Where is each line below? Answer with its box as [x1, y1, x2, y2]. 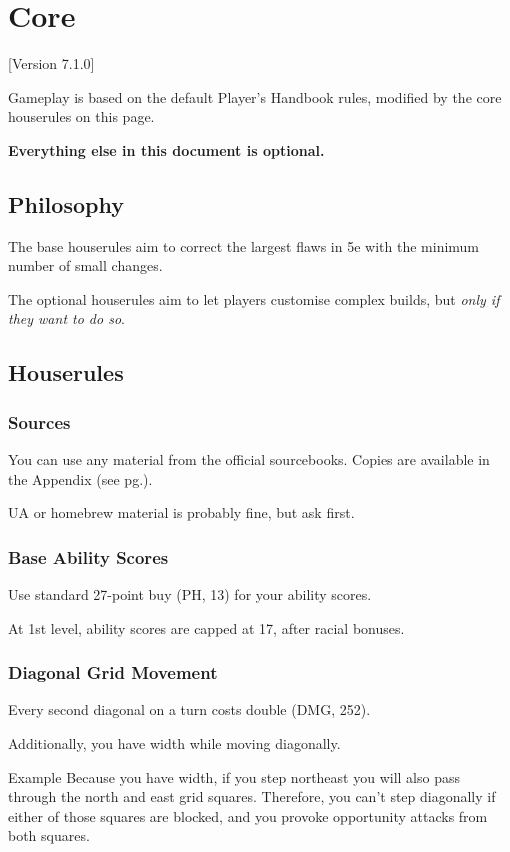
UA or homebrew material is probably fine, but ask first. [8, 502, 355, 523]
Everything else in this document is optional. [8, 139, 325, 160]
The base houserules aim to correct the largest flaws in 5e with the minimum [8, 235, 480, 256]
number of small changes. [8, 255, 163, 276]
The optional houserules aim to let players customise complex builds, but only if [8, 288, 500, 309]
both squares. [8, 825, 90, 846]
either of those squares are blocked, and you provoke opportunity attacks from [8, 805, 488, 826]
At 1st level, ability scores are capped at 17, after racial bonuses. [8, 617, 405, 638]
